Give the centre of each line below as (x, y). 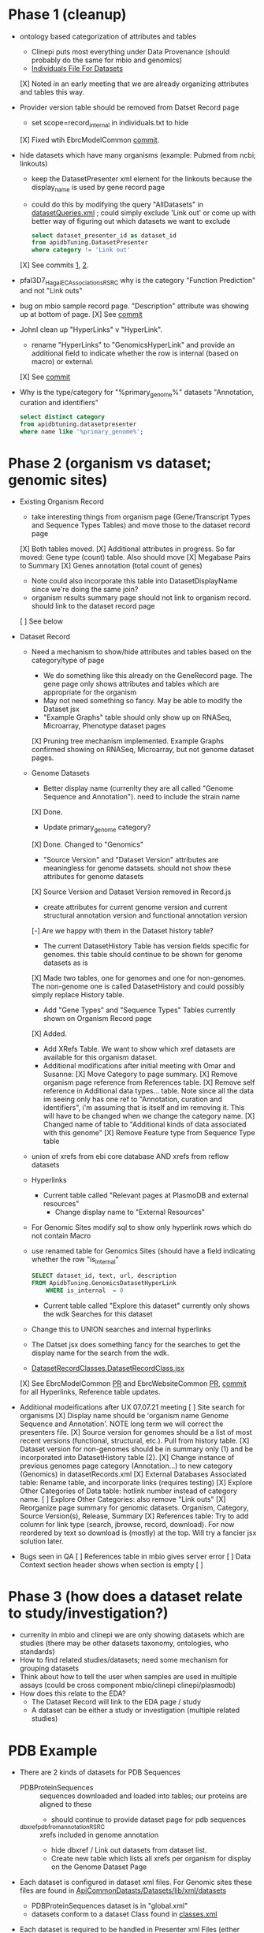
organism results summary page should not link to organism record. (141, 598)
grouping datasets (49, 1668)
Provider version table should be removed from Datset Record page (129, 107)
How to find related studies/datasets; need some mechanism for (124, 1660)
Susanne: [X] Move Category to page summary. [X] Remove (140, 1075)
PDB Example (53, 1751)
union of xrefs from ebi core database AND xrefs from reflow (130, 1156)
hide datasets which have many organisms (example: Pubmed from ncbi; (138, 155)
